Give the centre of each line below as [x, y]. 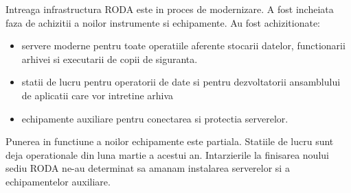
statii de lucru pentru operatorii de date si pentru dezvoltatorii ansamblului [181, 82]
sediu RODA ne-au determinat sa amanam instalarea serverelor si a [148, 168]
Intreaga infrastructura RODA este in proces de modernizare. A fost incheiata [170, 9]
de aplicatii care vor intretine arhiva [98, 95]
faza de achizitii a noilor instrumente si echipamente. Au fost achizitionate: [163, 22]
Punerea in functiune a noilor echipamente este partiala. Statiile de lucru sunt [170, 141]
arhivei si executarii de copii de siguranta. [110, 59]
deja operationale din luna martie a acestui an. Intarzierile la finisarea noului [167, 154]
